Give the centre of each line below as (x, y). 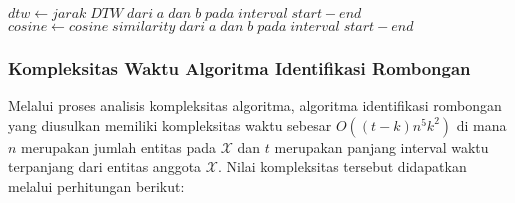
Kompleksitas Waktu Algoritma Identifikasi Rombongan (239, 67)
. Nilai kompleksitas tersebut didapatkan (342, 166)
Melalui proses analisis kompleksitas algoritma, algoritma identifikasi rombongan (255, 105)
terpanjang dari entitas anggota (105, 166)
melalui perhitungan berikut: (96, 186)
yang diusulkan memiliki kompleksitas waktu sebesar (170, 124)
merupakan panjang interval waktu (381, 146)
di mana (481, 124)
